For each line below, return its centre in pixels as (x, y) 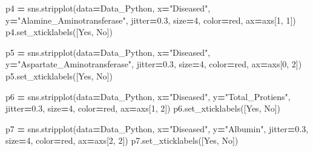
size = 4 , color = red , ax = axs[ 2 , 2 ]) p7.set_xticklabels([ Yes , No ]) (122, 140)
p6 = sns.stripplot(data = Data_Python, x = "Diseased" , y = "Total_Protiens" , (148, 96)
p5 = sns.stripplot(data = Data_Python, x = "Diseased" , (108, 52)
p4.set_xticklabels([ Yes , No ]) (59, 32)
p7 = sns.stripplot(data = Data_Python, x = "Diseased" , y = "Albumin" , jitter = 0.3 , (157, 128)
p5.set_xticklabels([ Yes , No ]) (59, 75)
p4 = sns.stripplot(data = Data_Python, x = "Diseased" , (108, 8)
